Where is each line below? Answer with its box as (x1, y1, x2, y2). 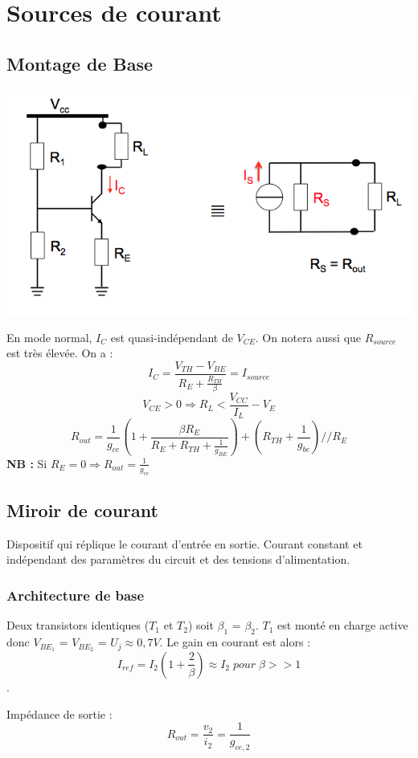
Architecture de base (6, 585, 145, 605)
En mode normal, (6, 328, 92, 345)
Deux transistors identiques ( (6, 617, 150, 634)
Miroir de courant (6, 498, 158, 523)
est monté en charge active (277, 617, 408, 634)
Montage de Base (6, 51, 154, 75)
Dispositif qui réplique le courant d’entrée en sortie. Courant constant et (6, 535, 363, 552)
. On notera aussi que (255, 328, 362, 345)
